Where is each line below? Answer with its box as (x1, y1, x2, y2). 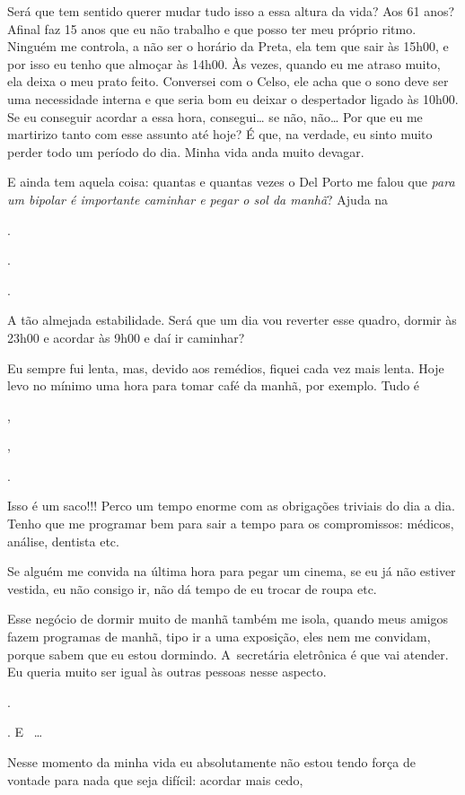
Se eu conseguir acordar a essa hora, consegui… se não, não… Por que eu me (7, 107, 423, 126)
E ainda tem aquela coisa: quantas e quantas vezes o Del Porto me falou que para (7, 172, 455, 191)
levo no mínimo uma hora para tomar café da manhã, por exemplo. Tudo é (7, 376, 420, 395)
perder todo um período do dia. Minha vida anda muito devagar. (7, 142, 364, 161)
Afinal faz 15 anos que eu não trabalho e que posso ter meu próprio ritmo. (7, 19, 417, 38)
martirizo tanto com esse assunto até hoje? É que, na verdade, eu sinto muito (7, 125, 433, 144)
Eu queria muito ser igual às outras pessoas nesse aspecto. (7, 662, 327, 681)
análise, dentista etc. (7, 531, 119, 550)
